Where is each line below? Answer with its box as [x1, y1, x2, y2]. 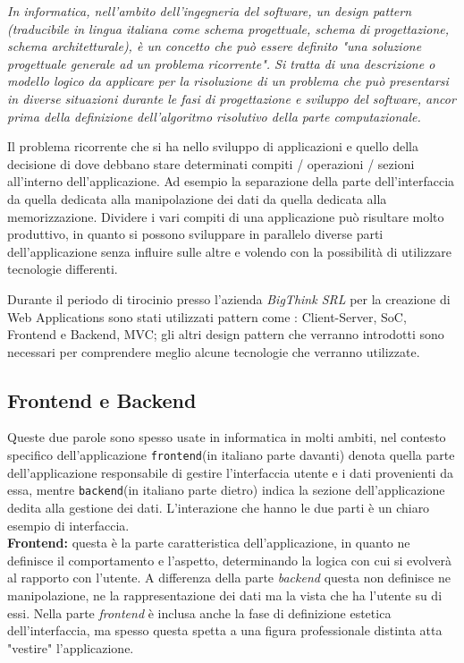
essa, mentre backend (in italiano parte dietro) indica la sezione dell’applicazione [7, 480, 445, 499]
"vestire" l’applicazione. [7, 638, 134, 657]
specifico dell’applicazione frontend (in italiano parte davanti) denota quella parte [7, 446, 455, 464]
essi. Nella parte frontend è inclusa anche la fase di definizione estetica [7, 603, 392, 622]
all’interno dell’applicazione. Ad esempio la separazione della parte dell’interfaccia [7, 172, 455, 191]
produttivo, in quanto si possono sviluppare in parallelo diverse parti [7, 225, 384, 243]
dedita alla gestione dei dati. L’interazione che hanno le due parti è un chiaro [7, 497, 430, 516]
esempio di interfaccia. [7, 515, 130, 534]
